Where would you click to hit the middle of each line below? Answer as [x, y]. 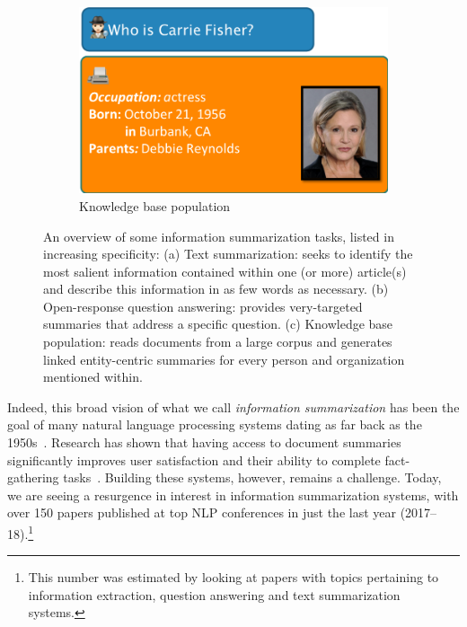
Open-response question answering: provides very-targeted [203, 306]
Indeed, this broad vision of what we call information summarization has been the [233, 406]
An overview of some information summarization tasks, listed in [219, 236]
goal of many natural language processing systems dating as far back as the [215, 424]
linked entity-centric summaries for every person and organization [224, 359]
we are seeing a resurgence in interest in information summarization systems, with [233, 495]
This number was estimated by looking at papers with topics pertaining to [233, 577]
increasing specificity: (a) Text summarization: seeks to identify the [228, 254]
